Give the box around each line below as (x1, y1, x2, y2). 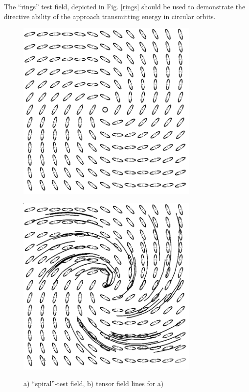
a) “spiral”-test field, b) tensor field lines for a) (23, 378, 164, 388)
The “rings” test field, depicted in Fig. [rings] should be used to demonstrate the (4, 1, 246, 11)
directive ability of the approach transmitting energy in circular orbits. (4, 11, 216, 21)
